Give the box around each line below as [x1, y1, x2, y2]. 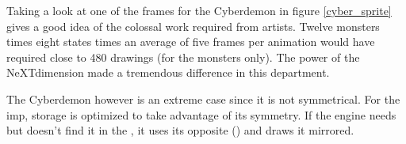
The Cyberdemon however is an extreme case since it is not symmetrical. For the [6, 90, 400, 107]
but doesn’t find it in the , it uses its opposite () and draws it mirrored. [6, 122, 354, 138]
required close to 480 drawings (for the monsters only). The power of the [6, 48, 360, 65]
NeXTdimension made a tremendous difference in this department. [6, 64, 330, 81]
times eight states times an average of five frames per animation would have [6, 33, 375, 50]
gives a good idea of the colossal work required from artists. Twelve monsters [6, 17, 380, 34]
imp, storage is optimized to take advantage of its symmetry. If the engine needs [6, 106, 396, 123]
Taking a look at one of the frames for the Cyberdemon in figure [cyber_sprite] [6, 2, 392, 18]
